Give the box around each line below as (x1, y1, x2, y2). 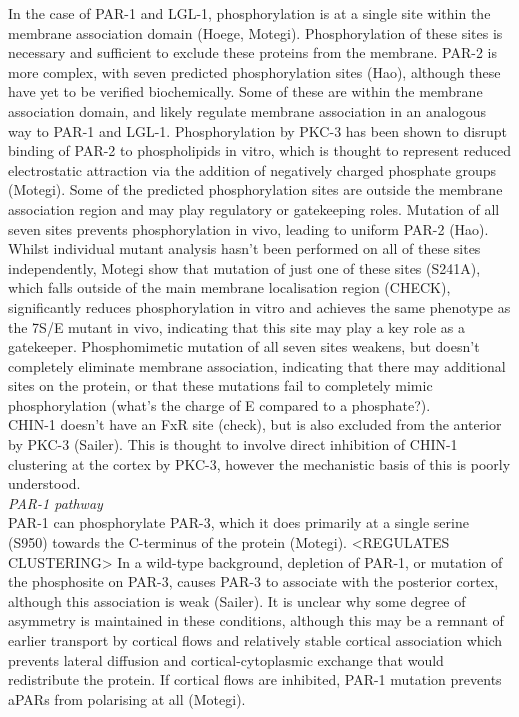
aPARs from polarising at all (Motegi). (8, 688, 246, 709)
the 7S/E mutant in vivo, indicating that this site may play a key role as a (8, 316, 466, 337)
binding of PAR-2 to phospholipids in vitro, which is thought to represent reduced (8, 140, 511, 161)
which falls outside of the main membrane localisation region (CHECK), (8, 277, 451, 298)
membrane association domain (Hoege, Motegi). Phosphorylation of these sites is (8, 22, 503, 43)
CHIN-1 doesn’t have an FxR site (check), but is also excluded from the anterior (8, 414, 502, 435)
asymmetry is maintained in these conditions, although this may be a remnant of (8, 610, 504, 631)
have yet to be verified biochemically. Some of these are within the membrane (8, 81, 483, 102)
